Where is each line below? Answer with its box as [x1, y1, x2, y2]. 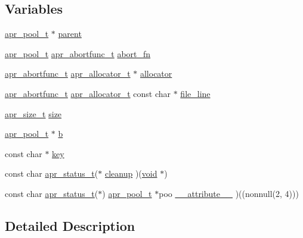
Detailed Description [5, 216, 135, 234]
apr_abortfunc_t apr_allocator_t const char [5, 87, 171, 99]
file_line [180, 87, 211, 99]
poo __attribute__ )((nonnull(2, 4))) [159, 187, 299, 199]
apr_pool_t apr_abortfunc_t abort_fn [5, 47, 151, 59]
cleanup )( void [104, 167, 157, 180]
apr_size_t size [5, 107, 62, 120]
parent [58, 27, 82, 40]
